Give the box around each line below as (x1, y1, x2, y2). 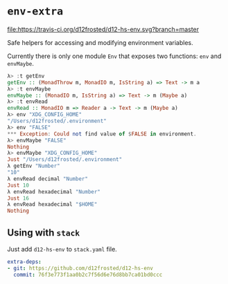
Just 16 (7, 195, 30, 202)
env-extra (7, 5, 64, 18)
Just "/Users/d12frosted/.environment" (7, 156, 123, 163)
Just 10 (7, 182, 30, 189)
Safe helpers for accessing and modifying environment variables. (7, 38, 194, 46)
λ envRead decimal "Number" (7, 175, 89, 182)
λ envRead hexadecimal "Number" (7, 188, 100, 195)
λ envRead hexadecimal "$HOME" (7, 201, 98, 208)
